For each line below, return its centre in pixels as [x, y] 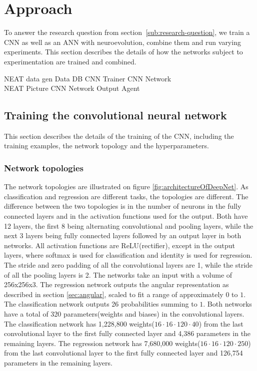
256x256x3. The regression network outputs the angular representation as [116, 284]
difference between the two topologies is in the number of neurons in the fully [123, 206]
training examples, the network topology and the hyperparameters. [106, 146]
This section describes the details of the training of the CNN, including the [119, 136]
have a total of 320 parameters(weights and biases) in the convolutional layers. [124, 314]
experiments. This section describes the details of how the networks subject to [123, 52]
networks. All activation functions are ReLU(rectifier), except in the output [119, 245]
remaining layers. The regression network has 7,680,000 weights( [102, 343]
